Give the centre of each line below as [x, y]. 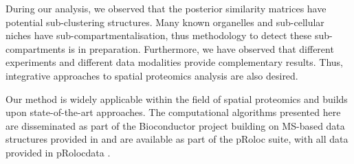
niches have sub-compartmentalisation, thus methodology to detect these [159, 35]
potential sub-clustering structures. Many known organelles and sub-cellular [165, 22]
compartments [35, 48]
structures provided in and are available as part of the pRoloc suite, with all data [177, 139]
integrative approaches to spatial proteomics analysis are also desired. [152, 75]
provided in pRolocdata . [58, 152]
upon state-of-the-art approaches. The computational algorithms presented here [173, 112]
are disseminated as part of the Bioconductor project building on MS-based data [175, 125]
